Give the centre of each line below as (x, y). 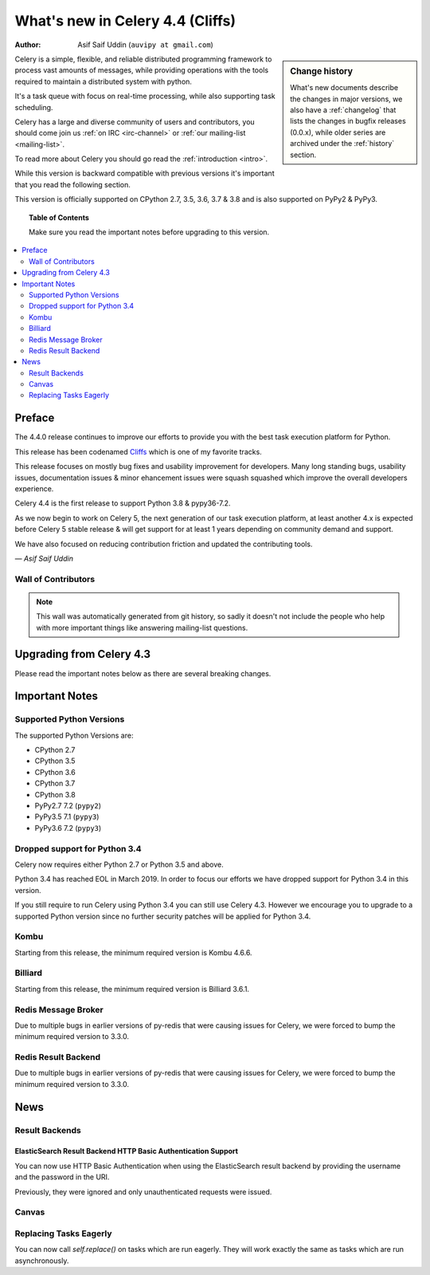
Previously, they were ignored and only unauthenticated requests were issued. (143, 1191)
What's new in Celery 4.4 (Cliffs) (125, 21)
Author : (28, 45)
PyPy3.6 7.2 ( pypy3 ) (68, 828)
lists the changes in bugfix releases (348, 121)
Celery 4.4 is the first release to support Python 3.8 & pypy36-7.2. (123, 503)
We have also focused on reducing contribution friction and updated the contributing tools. (164, 544)
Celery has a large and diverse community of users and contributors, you (135, 122)
